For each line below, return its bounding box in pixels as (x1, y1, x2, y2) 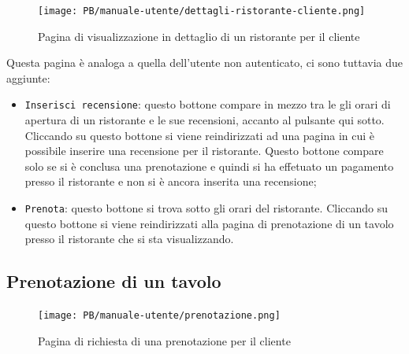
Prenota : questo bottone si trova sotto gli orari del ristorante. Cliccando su (24, 200, 388, 216)
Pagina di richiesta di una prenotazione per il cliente (38, 332, 291, 348)
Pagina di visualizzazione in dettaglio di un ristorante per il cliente (38, 28, 360, 44)
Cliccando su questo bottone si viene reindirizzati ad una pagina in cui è (24, 127, 375, 143)
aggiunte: (6, 69, 50, 86)
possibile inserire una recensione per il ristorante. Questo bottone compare (24, 142, 384, 159)
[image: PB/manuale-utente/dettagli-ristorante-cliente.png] (38, 6, 366, 17)
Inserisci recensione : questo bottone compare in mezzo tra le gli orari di (24, 96, 391, 112)
